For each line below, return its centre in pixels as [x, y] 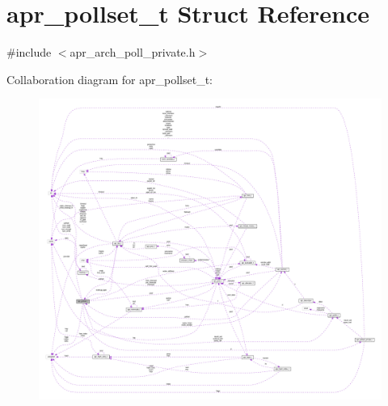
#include [29, 52]
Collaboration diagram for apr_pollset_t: [110, 79]
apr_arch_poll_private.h [133, 52]
